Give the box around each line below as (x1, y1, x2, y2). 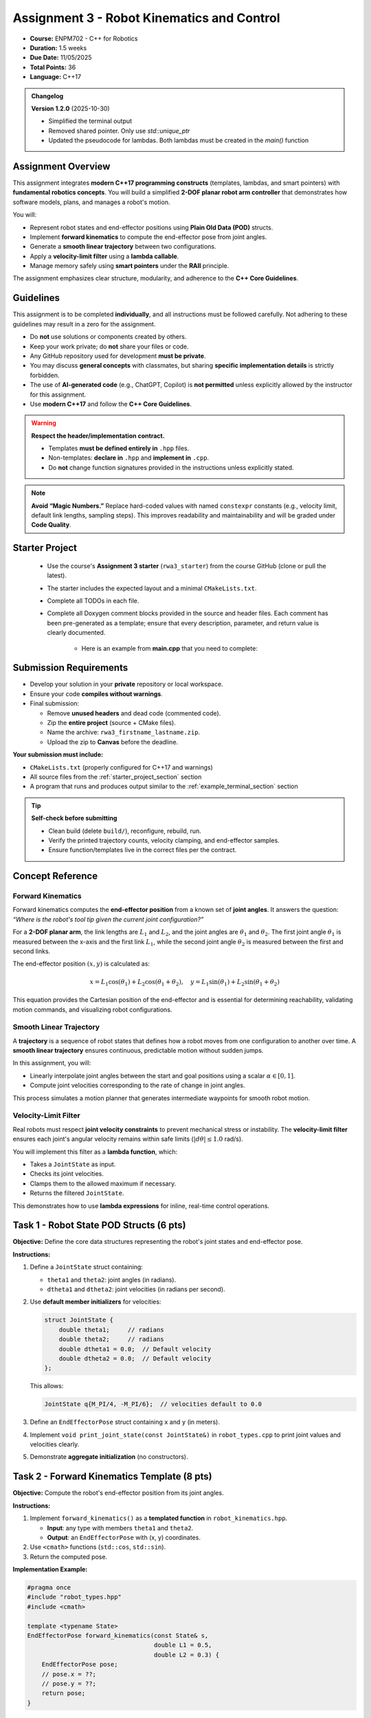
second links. (12, 947, 51, 955)
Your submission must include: (12, 750, 103, 759)
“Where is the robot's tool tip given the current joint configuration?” (12, 915, 204, 924)
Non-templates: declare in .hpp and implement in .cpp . (48, 454, 210, 462)
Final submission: (30, 700, 79, 708)
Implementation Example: (12, 1565, 88, 1574)
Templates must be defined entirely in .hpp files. (48, 444, 190, 453)
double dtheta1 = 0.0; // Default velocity (58, 1345, 212, 1353)
